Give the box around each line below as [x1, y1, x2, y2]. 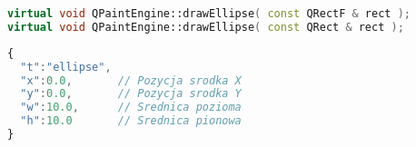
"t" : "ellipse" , [20, 60, 112, 73]
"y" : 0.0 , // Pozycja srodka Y [20, 87, 242, 101]
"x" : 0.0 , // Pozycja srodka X [20, 73, 242, 87]
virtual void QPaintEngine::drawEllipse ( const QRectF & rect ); [7, 7, 411, 20]
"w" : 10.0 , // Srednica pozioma [20, 101, 242, 114]
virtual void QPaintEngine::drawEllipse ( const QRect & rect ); [7, 20, 404, 34]
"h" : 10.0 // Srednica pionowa [20, 114, 242, 128]
